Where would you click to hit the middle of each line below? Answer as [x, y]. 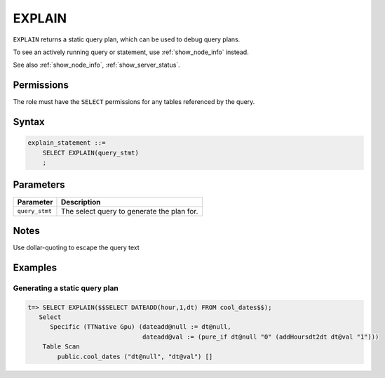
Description [81, 202]
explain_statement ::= [67, 143]
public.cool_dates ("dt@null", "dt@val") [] [135, 356]
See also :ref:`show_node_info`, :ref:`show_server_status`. [96, 65]
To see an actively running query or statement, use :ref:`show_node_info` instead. [131, 52]
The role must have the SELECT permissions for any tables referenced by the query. [134, 102]
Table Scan [61, 347]
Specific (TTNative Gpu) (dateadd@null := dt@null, [141, 327]
